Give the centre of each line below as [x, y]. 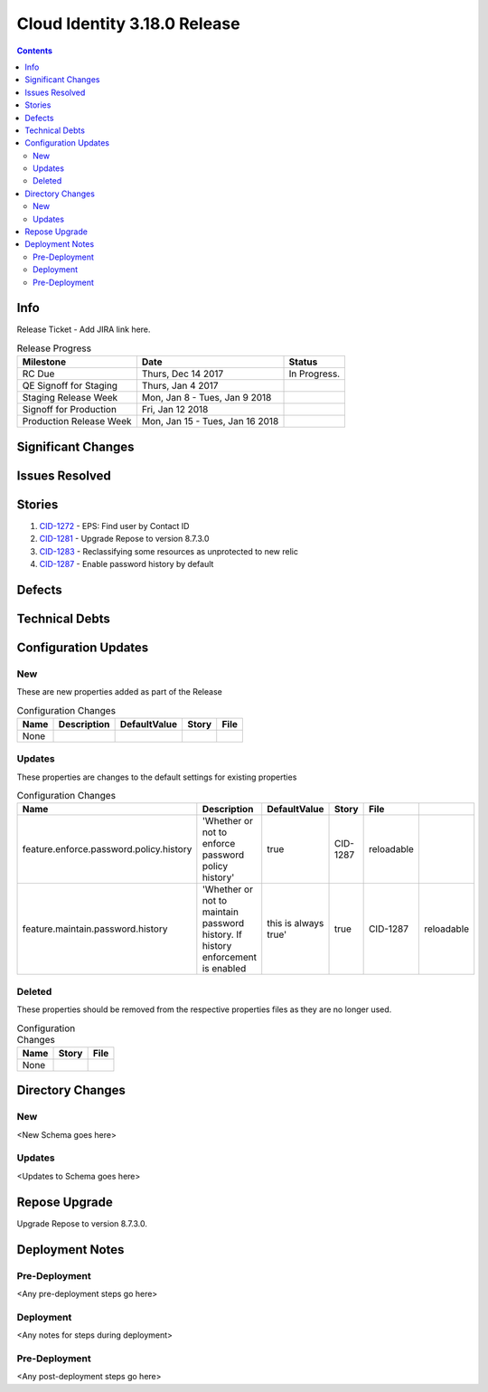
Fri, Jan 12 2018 [175, 410]
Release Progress [54, 348]
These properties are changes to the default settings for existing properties [157, 777]
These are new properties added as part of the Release [120, 692]
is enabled [224, 969]
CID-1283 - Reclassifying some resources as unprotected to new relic [169, 551]
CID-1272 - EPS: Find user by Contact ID [114, 526]
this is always [296, 923]
